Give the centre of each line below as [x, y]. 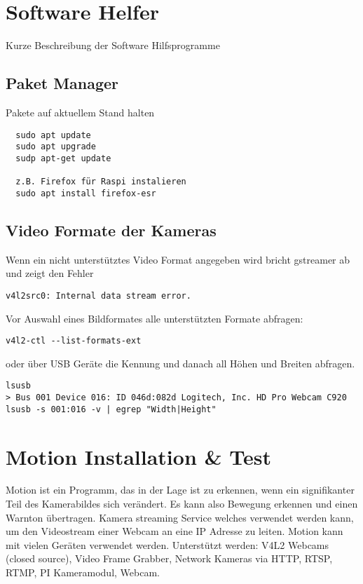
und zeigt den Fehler [50, 273]
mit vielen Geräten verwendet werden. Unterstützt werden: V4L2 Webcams [167, 544]
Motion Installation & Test [138, 456]
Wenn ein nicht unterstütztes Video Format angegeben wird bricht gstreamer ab [178, 259]
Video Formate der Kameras [111, 230]
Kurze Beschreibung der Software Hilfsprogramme [113, 45]
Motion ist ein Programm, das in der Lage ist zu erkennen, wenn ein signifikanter [180, 490]
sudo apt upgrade [56, 147]
